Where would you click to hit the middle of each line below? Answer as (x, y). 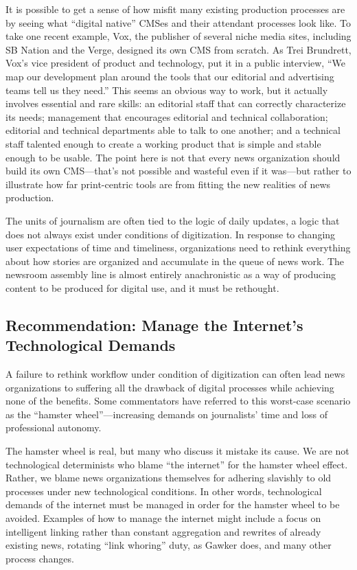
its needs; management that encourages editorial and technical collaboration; (167, 116)
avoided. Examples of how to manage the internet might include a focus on (163, 518)
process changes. (40, 558)
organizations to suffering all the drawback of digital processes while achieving (170, 387)
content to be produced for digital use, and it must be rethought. (142, 287)
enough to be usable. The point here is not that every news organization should (173, 157)
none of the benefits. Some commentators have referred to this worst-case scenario (178, 401)
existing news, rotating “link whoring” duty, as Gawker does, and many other (169, 545)
